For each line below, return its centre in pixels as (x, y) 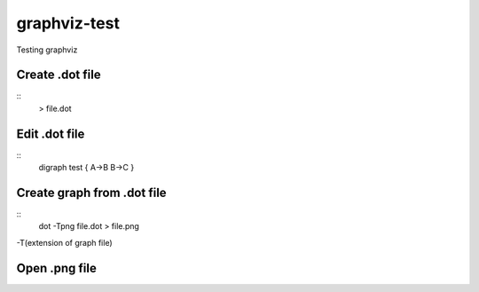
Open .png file (56, 268)
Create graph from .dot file (92, 192)
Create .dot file (59, 75)
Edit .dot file (51, 134)
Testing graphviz (47, 50)
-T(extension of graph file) (64, 242)
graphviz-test (68, 23)
